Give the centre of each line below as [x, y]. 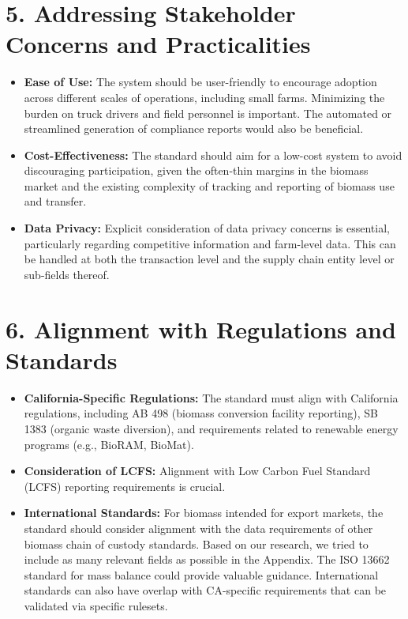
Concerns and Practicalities [158, 44]
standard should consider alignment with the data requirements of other [198, 528]
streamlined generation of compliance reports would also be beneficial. [194, 128]
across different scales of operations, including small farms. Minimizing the [204, 97]
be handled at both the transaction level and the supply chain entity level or [209, 259]
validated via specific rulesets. [96, 605]
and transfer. [55, 201]
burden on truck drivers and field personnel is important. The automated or [208, 113]
